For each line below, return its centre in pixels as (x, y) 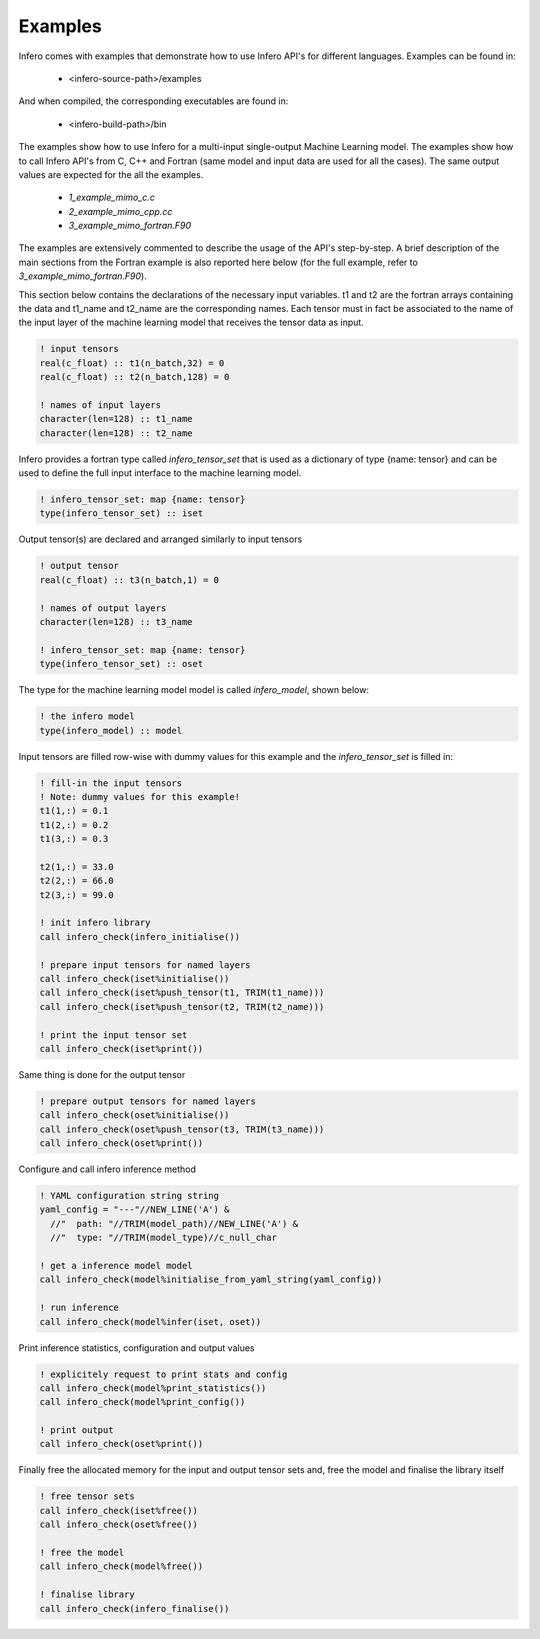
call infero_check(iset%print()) (121, 1048)
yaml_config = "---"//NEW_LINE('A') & (134, 1209)
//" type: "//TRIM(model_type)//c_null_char (163, 1238)
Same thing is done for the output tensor (102, 1074)
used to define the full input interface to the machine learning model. (160, 473)
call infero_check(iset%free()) (119, 1510)
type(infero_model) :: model (111, 730)
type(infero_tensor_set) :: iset (121, 513)
